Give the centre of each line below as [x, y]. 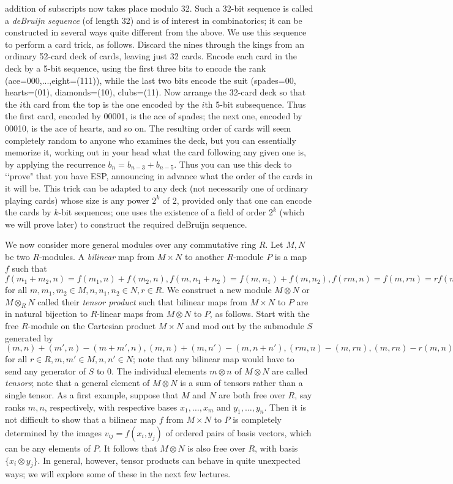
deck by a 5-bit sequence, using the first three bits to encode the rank [136, 68]
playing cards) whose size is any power [77, 200]
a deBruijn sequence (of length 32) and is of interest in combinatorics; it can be [154, 20]
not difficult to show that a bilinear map [81, 419]
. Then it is [285, 407]
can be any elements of [48, 448]
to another [204, 256]
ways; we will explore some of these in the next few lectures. [118, 474]
